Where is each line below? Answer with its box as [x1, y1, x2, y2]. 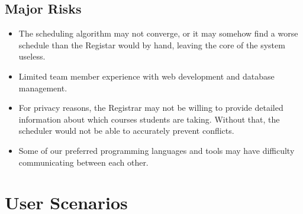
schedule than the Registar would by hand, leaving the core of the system [18, 38, 285, 51]
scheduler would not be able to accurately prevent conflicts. [18, 124, 234, 137]
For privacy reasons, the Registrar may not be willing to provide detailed [18, 101, 283, 114]
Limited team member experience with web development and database [18, 70, 275, 82]
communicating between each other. [18, 156, 149, 168]
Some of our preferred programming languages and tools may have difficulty [18, 144, 295, 156]
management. [18, 81, 67, 94]
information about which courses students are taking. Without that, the [18, 113, 280, 125]
